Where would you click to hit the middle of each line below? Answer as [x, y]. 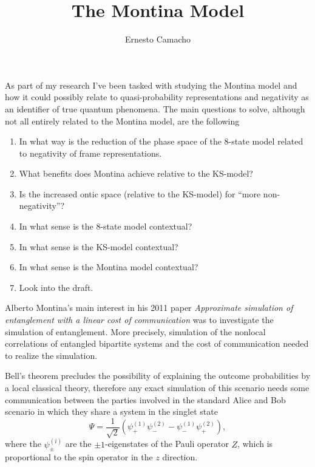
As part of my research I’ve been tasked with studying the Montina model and [151, 85]
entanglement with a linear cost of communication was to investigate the [139, 320]
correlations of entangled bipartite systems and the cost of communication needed [157, 343]
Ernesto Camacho [158, 39]
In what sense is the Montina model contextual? [109, 267]
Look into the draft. [56, 287]
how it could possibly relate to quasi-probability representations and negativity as [157, 97]
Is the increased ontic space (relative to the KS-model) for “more [140, 193]
